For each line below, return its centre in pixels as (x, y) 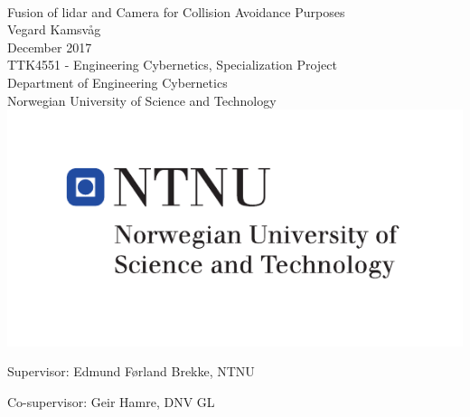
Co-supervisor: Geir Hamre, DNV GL (111, 402)
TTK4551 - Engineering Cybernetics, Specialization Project (172, 65)
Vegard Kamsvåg (54, 29)
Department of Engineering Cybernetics (117, 82)
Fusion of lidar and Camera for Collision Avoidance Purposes (176, 11)
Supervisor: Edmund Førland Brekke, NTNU (131, 371)
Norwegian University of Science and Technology (142, 100)
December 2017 (50, 47)
